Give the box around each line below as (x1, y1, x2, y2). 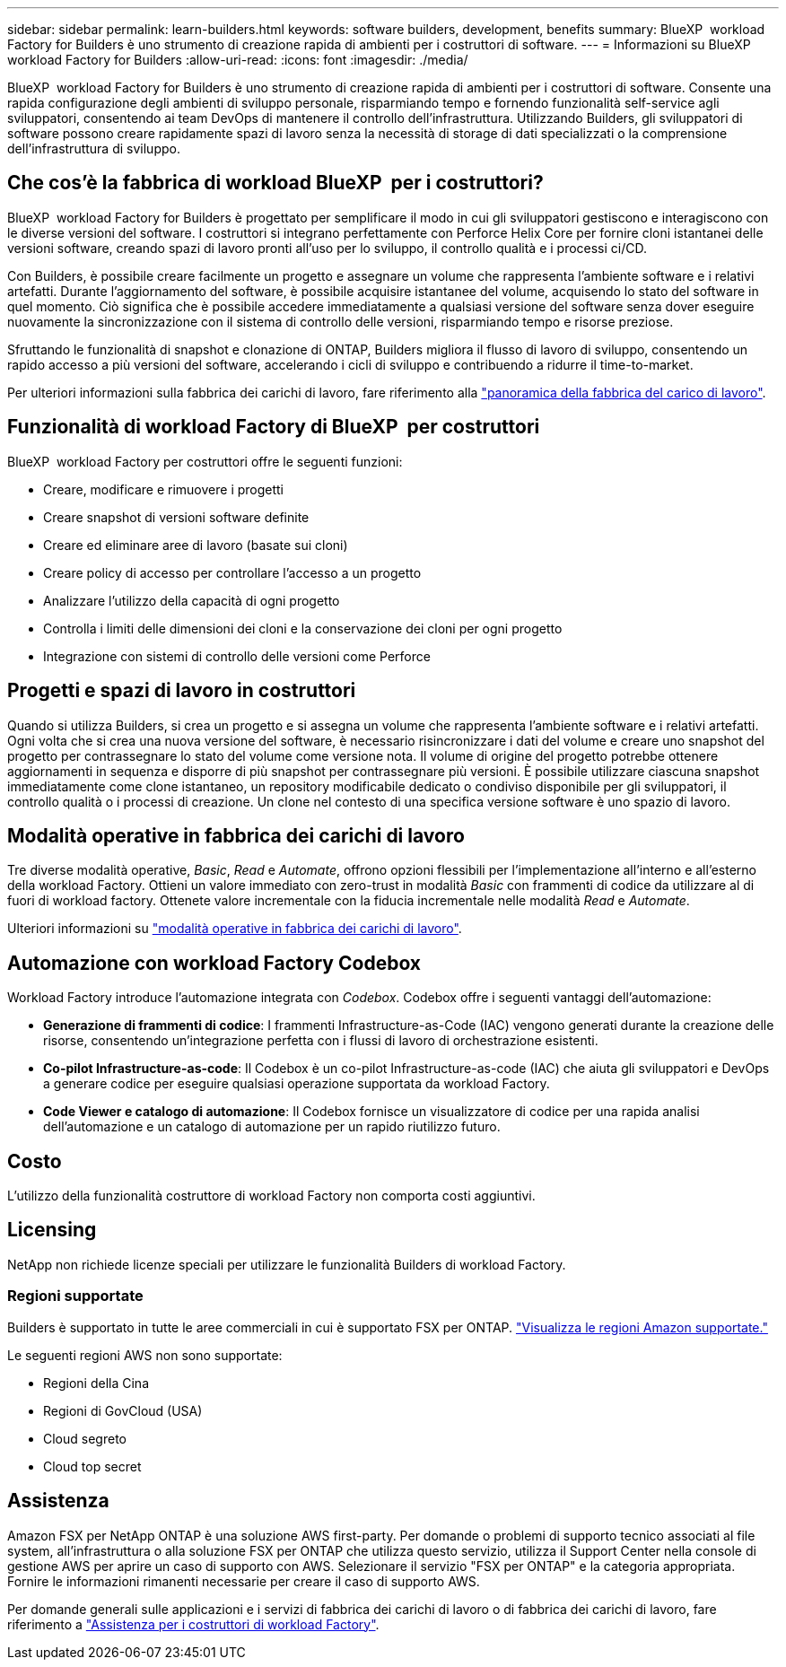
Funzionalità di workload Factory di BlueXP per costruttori (7, 415, 540, 439)
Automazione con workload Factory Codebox (7, 951, 422, 974)
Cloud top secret (43, 1458, 142, 1474)
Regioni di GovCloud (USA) (43, 1402, 203, 1418)
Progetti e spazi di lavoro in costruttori (7, 679, 356, 703)
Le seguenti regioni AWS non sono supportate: (7, 1347, 283, 1363)
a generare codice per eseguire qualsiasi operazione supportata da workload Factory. (43, 1076, 550, 1092)
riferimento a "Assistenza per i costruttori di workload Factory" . (7, 1616, 380, 1632)
